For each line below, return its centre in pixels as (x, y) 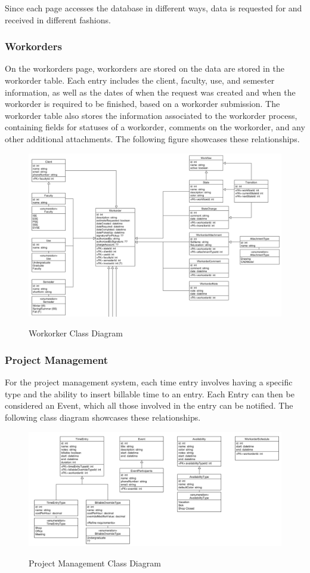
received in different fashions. (58, 19)
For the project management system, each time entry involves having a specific (149, 382)
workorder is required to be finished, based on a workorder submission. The (142, 104)
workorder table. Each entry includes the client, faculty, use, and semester (140, 80)
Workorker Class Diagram (76, 333)
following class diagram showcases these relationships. (103, 417)
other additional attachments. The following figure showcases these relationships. (152, 138)
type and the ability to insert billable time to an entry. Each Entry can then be (150, 393)
